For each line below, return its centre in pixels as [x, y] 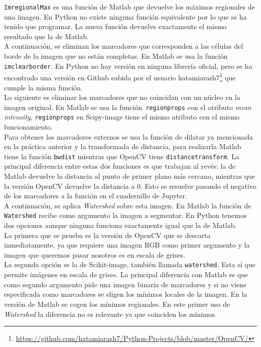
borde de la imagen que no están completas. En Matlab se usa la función [116, 56]
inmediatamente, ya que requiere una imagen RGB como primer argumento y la [127, 245]
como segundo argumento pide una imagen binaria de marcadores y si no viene [125, 284]
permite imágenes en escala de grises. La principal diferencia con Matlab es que [126, 274]
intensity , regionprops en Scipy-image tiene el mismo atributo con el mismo [122, 117]
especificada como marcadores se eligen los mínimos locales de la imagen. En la [126, 294]
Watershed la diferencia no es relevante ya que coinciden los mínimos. [110, 314]
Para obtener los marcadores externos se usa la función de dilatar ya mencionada [128, 136]
